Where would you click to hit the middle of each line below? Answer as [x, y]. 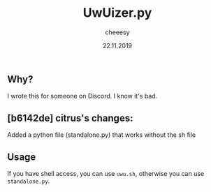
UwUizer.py [117, 13]
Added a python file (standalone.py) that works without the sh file [102, 135]
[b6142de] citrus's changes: [70, 118]
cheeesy [117, 32]
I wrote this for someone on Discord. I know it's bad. [82, 96]
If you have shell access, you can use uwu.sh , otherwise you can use [106, 173]
